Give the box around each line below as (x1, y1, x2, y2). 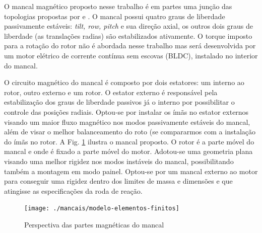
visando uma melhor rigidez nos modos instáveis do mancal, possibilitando (4, 156, 234, 166)
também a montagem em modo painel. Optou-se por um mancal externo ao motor (4, 166, 258, 176)
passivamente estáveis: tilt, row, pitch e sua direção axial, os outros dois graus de (4, 21, 253, 31)
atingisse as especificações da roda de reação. (4, 185, 143, 196)
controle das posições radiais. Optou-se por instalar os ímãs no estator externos (4, 106, 249, 117)
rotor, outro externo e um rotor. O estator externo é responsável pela (4, 87, 218, 97)
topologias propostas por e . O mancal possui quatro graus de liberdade (4, 11, 225, 21)
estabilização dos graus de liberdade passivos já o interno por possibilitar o (4, 97, 235, 107)
